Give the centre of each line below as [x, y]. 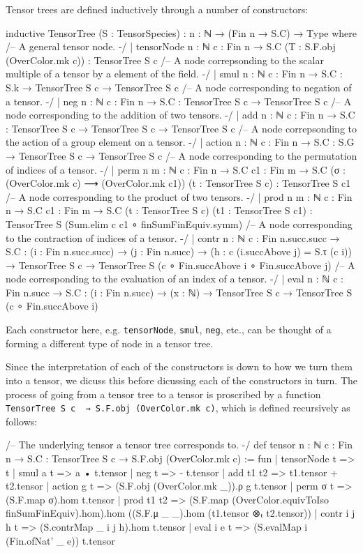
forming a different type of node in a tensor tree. [110, 343]
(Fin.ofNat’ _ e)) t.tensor [60, 540]
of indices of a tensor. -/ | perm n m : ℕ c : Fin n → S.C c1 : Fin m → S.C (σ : [176, 169]
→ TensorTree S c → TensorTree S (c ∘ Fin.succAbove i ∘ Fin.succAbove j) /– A [180, 265]
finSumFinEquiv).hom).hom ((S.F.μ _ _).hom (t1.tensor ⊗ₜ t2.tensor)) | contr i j [180, 513]
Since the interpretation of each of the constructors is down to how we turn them [179, 366]
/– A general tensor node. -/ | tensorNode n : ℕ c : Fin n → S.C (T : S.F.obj [171, 46]
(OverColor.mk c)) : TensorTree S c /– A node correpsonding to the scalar [165, 60]
